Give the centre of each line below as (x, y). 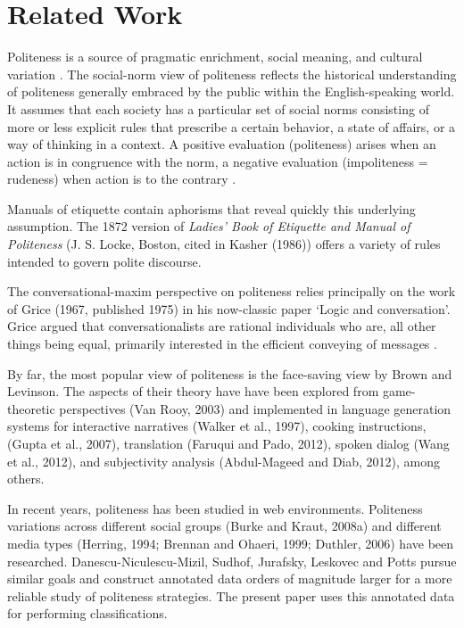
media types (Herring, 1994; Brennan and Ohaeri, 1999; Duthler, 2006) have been (231, 543)
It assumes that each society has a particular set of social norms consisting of (218, 108)
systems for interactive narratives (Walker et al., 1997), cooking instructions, (217, 426)
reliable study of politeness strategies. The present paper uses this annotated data (231, 595)
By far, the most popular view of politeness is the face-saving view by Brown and (230, 373)
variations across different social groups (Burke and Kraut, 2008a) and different (224, 526)
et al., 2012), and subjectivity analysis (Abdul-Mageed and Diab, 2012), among (224, 461)
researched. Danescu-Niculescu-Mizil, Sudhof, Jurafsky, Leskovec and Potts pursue (232, 561)
